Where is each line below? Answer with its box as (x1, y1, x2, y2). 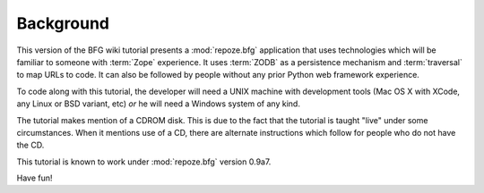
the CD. (16, 139, 45, 151)
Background (16, 13, 109, 33)
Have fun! (16, 172, 53, 183)
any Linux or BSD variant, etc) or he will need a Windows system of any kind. (16, 98, 300, 109)
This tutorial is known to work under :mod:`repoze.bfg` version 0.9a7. (16, 156, 272, 167)
